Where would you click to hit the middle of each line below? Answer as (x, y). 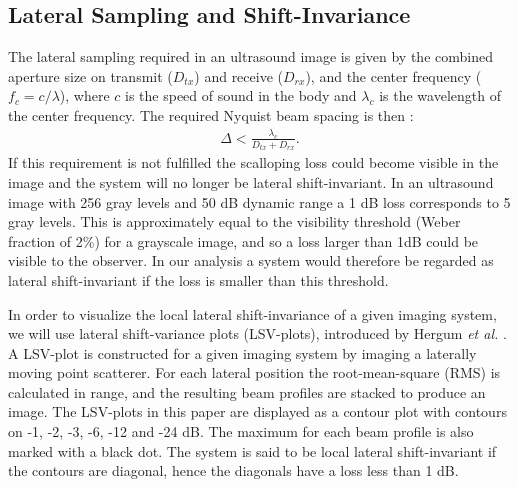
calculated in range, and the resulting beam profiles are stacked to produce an (247, 391)
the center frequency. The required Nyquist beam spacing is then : (211, 114)
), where (84, 95)
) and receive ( (238, 75)
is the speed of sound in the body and (241, 95)
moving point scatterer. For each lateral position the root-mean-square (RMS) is (254, 372)
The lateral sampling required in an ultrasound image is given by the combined (250, 56)
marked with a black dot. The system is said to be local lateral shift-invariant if (252, 450)
